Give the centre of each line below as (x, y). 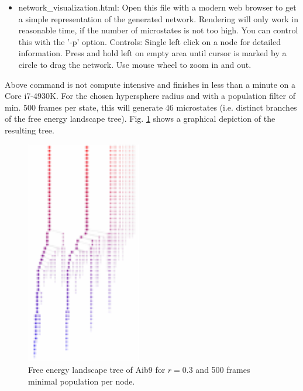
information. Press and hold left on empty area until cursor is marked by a (152, 53)
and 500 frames (223, 369)
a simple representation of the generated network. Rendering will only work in (158, 18)
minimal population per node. (82, 381)
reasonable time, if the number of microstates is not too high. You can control (158, 30)
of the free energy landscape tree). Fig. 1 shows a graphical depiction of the (140, 119)
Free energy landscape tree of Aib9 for (97, 369)
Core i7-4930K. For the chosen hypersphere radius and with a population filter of (150, 96)
